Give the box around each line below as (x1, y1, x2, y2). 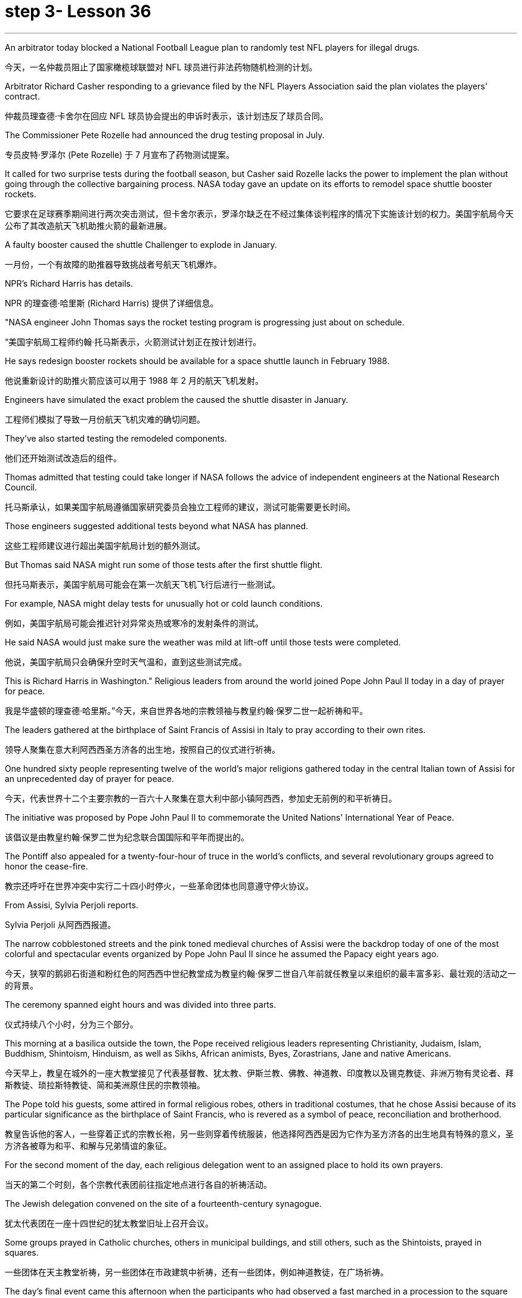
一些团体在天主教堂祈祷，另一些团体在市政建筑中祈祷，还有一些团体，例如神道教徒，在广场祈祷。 (5, 1266, 389, 1277)
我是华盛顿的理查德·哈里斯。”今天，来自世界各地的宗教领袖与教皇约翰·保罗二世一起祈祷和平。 (5, 705, 368, 716)
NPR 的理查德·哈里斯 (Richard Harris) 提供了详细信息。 (5, 297, 219, 308)
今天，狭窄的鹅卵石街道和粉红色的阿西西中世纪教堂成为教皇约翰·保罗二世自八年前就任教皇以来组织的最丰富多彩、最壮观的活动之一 (5, 968, 517, 979)
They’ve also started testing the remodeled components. (5, 433, 227, 443)
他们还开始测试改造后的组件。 (5, 452, 122, 463)
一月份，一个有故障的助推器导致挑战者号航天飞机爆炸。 (5, 259, 222, 269)
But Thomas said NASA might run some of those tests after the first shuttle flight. (5, 559, 323, 570)
